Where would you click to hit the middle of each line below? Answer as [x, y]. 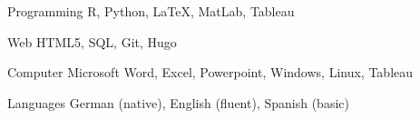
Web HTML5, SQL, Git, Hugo [92, 41]
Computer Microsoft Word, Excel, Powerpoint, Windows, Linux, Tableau [210, 72]
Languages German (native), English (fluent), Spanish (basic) [178, 102]
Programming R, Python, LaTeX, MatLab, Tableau [151, 11]
